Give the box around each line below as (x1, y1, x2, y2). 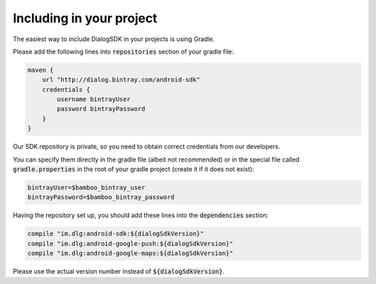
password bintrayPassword (56, 105, 146, 113)
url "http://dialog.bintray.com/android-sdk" (42, 76, 201, 84)
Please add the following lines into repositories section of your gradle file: (13, 47, 234, 56)
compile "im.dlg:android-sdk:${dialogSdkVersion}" (27, 230, 205, 238)
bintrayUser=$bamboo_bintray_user (27, 184, 146, 191)
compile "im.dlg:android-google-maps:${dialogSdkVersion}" (27, 249, 233, 258)
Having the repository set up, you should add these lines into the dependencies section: (13, 211, 269, 219)
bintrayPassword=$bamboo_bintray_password (27, 194, 175, 201)
